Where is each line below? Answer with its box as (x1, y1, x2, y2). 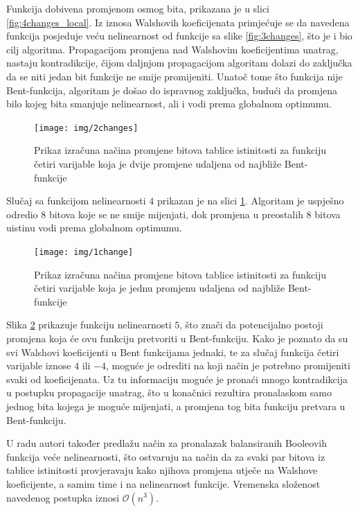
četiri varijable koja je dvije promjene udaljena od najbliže (34, 157, 282, 170)
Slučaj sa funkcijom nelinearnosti (6, 193, 146, 208)
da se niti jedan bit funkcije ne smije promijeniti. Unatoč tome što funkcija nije (6, 69, 343, 83)
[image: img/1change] (34, 247, 134, 257)
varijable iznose (6, 358, 71, 373)
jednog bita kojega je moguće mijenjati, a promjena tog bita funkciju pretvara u (6, 398, 346, 413)
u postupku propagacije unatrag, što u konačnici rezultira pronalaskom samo (6, 385, 332, 400)
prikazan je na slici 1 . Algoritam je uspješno (157, 193, 344, 208)
